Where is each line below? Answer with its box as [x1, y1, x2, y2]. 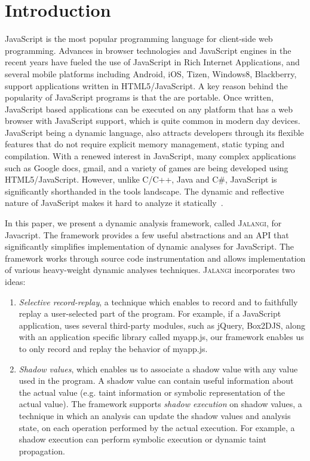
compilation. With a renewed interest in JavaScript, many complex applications [5, 150, 296, 162]
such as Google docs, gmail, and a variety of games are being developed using [5, 161, 288, 174]
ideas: [5, 275, 26, 287]
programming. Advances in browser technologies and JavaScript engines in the [5, 44, 291, 56]
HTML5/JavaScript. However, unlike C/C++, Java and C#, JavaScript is [5, 173, 277, 186]
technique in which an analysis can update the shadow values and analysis [19, 409, 291, 421]
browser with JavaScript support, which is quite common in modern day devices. [5, 114, 300, 127]
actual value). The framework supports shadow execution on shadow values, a [19, 398, 302, 410]
